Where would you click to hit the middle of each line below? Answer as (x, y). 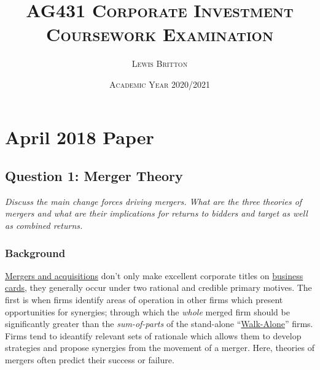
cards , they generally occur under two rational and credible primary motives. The (158, 287)
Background (35, 252)
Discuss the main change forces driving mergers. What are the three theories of (154, 201)
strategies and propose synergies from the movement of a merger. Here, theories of (160, 348)
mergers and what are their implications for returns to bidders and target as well (156, 213)
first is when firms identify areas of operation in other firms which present (144, 300)
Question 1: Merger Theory (94, 176)
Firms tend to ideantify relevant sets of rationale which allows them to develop (153, 335)
